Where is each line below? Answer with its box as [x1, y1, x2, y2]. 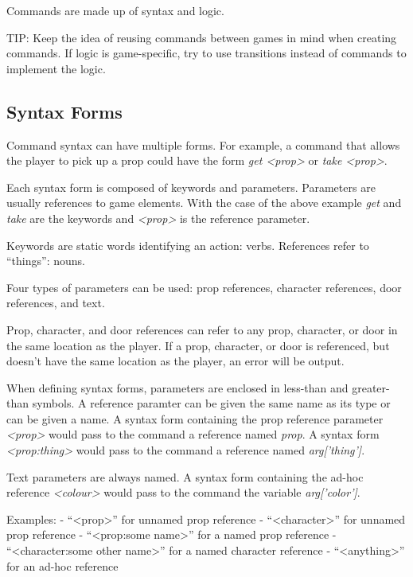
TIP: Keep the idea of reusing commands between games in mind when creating [6, 29, 397, 45]
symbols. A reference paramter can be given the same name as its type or [32, 395, 391, 411]
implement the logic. [6, 60, 106, 76]
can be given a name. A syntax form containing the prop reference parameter [6, 410, 384, 427]
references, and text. [6, 294, 105, 311]
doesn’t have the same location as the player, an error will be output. [6, 353, 345, 369]
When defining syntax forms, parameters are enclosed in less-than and [6, 379, 349, 396]
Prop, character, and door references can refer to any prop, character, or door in [6, 321, 398, 337]
